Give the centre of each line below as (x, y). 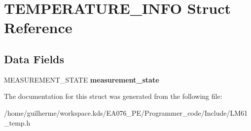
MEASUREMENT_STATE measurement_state (82, 79)
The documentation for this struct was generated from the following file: (113, 96)
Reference (38, 27)
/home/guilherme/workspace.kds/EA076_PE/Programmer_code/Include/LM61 (126, 112)
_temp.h (17, 122)
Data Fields (34, 59)
